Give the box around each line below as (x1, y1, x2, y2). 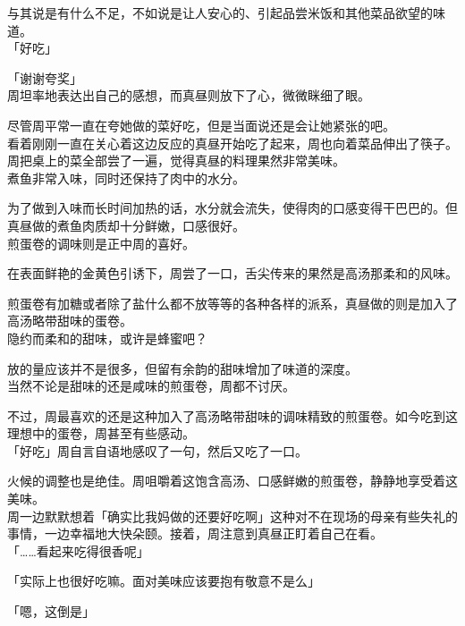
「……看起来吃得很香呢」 (7, 541, 149, 560)
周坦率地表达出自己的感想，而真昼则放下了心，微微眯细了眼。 (7, 86, 370, 105)
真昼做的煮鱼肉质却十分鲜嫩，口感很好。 (7, 216, 245, 234)
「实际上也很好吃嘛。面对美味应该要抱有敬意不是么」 (7, 571, 320, 590)
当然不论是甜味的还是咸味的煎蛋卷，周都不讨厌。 (7, 376, 295, 395)
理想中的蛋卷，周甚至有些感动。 (7, 424, 195, 443)
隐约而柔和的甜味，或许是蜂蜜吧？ (7, 328, 207, 347)
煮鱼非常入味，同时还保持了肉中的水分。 (7, 168, 245, 187)
